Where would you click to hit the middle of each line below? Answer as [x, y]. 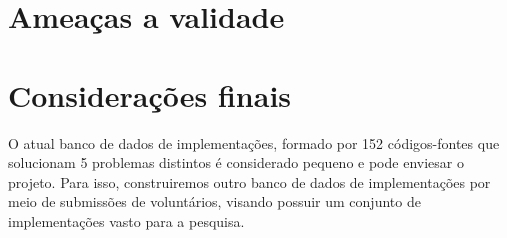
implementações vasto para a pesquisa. [126, 220]
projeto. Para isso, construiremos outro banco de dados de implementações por [249, 181]
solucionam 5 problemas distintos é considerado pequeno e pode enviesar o [236, 162]
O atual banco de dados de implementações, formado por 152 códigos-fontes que [254, 142]
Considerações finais [150, 94]
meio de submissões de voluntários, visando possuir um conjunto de [214, 201]
